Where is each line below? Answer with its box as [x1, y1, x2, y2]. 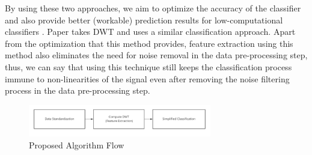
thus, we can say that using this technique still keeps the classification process [5, 60, 292, 73]
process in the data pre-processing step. [5, 84, 150, 97]
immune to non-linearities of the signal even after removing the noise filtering [5, 72, 290, 85]
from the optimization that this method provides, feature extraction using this [5, 37, 293, 49]
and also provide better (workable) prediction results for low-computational [5, 13, 283, 26]
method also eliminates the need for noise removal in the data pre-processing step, [5, 49, 308, 61]
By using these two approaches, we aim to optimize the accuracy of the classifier [5, 2, 301, 14]
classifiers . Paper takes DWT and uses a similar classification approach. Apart [5, 25, 296, 38]
